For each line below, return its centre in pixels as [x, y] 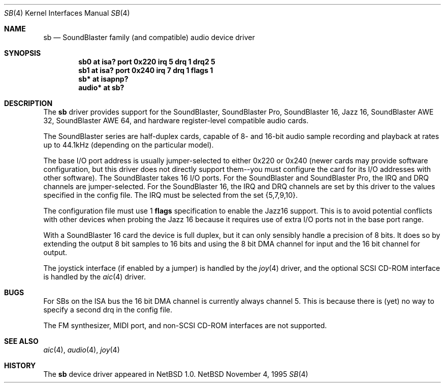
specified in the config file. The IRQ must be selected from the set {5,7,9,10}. [171, 195]
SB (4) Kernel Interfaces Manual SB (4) [67, 13]
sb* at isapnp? [103, 79]
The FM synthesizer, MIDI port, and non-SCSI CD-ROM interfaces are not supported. [185, 325]
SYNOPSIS [23, 53]
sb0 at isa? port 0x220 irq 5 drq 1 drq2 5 [147, 62]
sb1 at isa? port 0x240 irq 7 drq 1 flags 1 [146, 70]
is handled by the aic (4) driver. [94, 277]
